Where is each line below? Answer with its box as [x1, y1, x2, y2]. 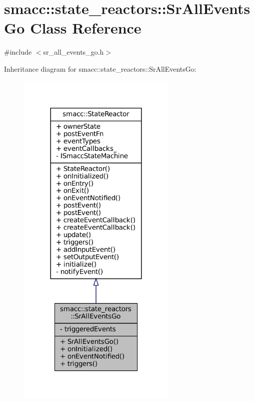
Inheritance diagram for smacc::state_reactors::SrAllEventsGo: [4, 63, 196, 74]
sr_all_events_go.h [43, 47, 104, 57]
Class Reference [30, 18, 141, 38]
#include [4, 47, 32, 57]
